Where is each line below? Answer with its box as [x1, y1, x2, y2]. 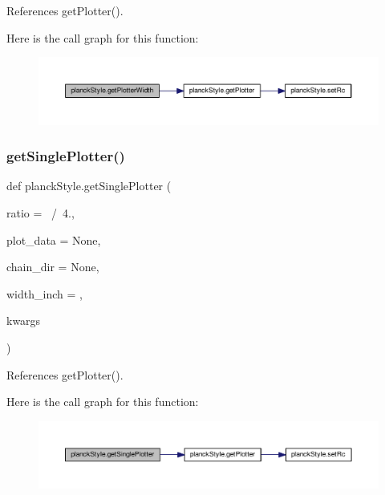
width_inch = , [6, 285, 83, 302]
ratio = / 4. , [6, 205, 75, 221]
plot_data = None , [6, 231, 101, 248]
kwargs [6, 312, 41, 329]
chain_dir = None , [6, 258, 99, 275]
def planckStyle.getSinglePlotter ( [6, 177, 172, 194]
